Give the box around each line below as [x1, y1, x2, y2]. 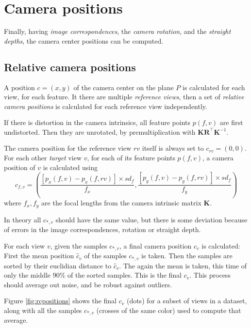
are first [219, 117, 243, 127]
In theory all [4, 214, 41, 224]
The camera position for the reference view [4, 143, 132, 153]
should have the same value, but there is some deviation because [55, 214, 248, 224]
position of [4, 162, 35, 172]
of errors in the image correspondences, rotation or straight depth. [4, 224, 201, 234]
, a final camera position [119, 240, 192, 250]
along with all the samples [4, 305, 82, 315]
